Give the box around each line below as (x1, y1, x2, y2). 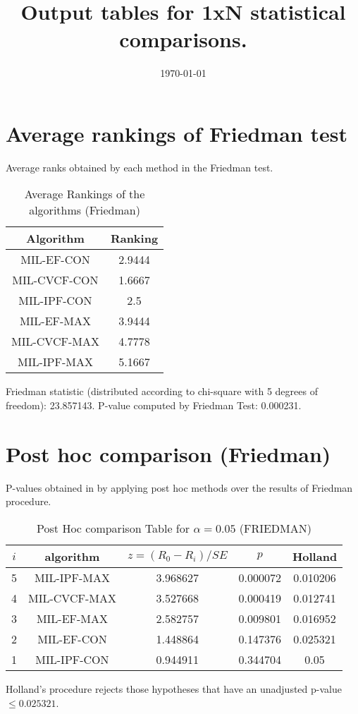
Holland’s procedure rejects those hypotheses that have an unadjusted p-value (6, 681, 342, 696)
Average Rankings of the (24, 186, 145, 202)
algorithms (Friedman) (29, 202, 140, 219)
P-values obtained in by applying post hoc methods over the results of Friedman (6, 480, 353, 495)
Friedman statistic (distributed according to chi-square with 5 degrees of (6, 384, 318, 399)
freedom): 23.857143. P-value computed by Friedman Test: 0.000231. (6, 398, 302, 413)
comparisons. (119, 25, 247, 54)
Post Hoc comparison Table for (37, 519, 190, 536)
